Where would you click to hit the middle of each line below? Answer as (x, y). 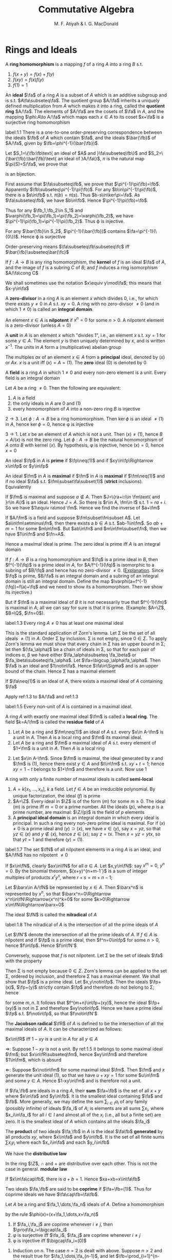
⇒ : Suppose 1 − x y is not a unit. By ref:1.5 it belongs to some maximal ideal (84, 1049)
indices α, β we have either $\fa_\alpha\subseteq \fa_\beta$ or (71, 655)
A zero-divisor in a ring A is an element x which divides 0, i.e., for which (82, 298)
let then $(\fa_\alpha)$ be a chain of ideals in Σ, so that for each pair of (80, 649)
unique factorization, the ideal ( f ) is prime (56, 795)
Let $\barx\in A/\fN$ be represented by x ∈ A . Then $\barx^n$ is (74, 887)
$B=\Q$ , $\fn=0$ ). (25, 613)
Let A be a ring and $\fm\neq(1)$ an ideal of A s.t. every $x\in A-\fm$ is (88, 732)
